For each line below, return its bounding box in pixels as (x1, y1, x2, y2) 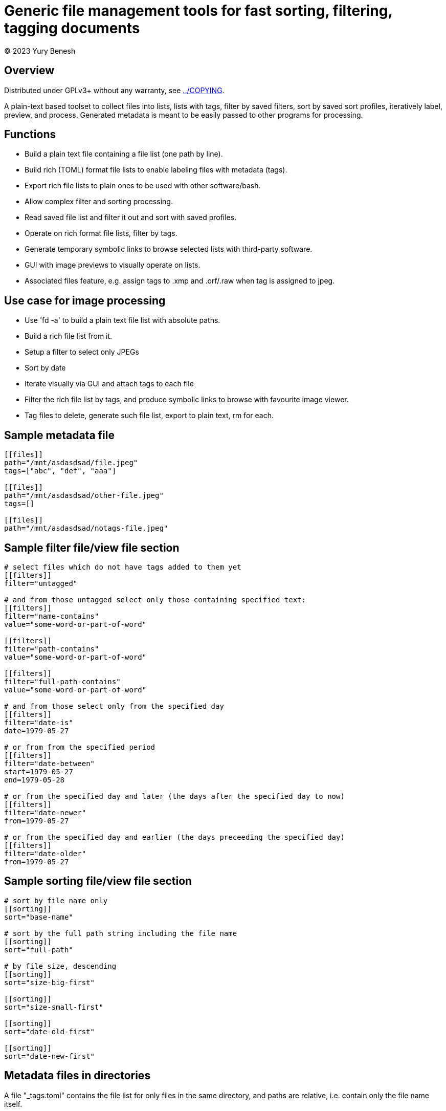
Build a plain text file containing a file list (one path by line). (25, 149, 223, 159)
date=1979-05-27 (4, 726, 69, 735)
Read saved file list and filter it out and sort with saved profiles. (25, 213, 237, 222)
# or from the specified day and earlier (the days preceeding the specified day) (4, 833, 345, 841)
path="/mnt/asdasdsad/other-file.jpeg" (4, 491, 164, 500)
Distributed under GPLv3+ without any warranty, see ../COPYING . (4, 85, 225, 95)
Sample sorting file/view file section (4, 875, 192, 888)
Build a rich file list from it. (25, 332, 113, 341)
